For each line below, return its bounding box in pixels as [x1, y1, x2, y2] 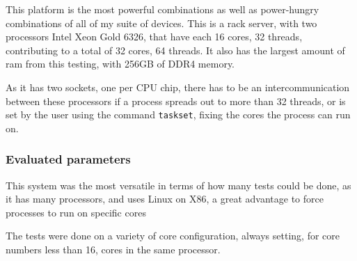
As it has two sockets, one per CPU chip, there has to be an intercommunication [6, 79, 350, 94]
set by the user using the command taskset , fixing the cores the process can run [6, 107, 351, 122]
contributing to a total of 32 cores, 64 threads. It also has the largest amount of [6, 42, 345, 57]
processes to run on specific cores [6, 205, 146, 219]
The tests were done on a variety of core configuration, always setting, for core [6, 228, 340, 243]
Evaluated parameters [6, 150, 131, 168]
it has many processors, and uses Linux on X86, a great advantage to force [6, 191, 324, 206]
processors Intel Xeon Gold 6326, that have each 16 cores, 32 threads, [6, 29, 303, 44]
